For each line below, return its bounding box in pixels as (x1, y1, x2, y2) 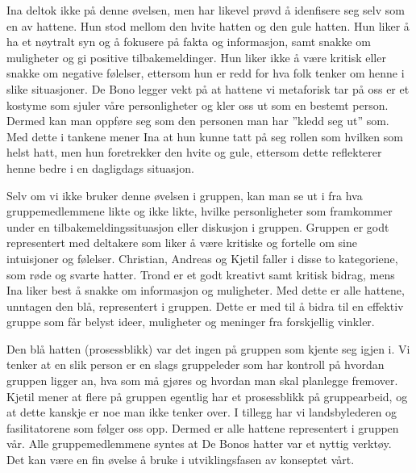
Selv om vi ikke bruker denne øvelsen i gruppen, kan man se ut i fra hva (6, 186, 363, 203)
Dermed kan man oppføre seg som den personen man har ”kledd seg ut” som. (6, 112, 389, 129)
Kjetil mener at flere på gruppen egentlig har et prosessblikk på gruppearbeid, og (6, 387, 408, 404)
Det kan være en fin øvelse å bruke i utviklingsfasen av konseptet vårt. (6, 451, 355, 468)
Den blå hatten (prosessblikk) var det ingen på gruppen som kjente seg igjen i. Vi (6, 340, 410, 357)
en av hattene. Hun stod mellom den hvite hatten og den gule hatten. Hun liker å (6, 17, 410, 34)
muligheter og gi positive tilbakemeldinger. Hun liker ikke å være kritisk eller (6, 48, 386, 65)
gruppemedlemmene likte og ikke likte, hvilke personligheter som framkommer (6, 203, 393, 220)
